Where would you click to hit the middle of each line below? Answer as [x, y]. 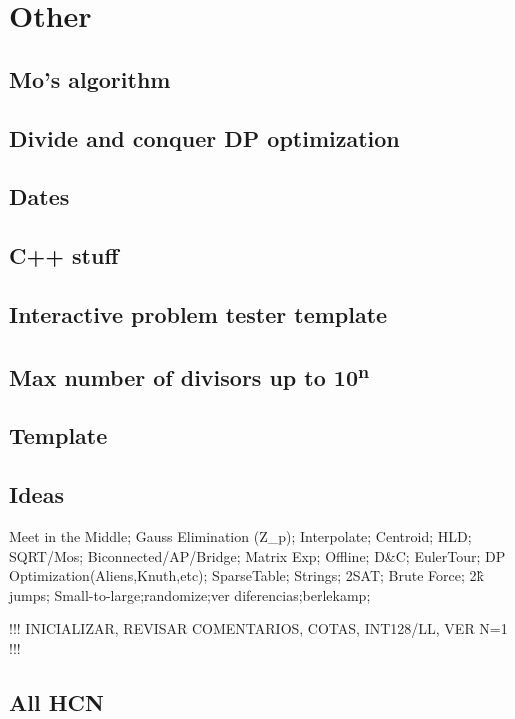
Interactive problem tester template [198, 313]
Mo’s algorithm [90, 78]
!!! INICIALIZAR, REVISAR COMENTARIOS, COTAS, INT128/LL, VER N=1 [258, 628]
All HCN [56, 702]
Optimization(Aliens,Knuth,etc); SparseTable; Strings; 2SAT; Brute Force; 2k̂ [246, 575]
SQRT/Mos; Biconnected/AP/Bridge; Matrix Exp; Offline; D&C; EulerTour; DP [257, 555]
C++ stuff [64, 255]
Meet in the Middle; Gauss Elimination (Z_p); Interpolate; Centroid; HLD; [240, 536]
